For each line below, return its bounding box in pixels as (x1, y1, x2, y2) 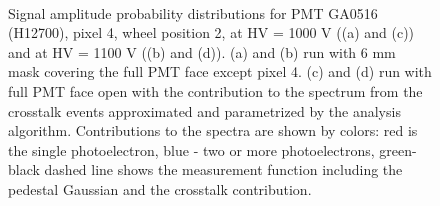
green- (379, 139, 417, 160)
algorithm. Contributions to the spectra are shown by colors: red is (8, 120, 418, 141)
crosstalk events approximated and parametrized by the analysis (8, 100, 401, 121)
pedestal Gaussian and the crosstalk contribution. (8, 178, 312, 199)
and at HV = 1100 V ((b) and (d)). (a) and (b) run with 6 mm (8, 41, 396, 62)
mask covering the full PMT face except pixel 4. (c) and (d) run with (8, 61, 432, 82)
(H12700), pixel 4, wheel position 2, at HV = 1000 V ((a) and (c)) (8, 22, 415, 43)
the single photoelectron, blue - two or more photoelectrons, (8, 139, 375, 160)
